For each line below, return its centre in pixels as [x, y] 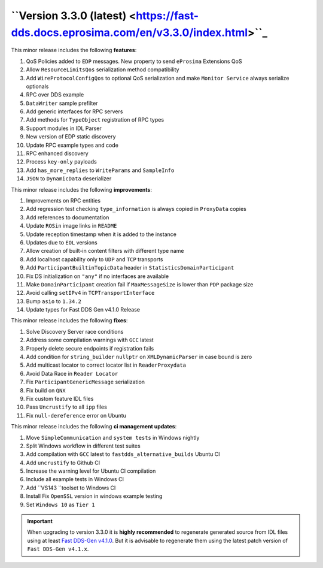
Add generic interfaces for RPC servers [74, 111]
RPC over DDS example [55, 95]
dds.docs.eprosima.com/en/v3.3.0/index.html [129, 32]
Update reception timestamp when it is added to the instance [101, 234]
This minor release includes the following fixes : [69, 321]
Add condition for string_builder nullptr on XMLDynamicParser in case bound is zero [139, 357]
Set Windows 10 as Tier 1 [60, 504]
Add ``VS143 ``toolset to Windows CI [71, 488]
